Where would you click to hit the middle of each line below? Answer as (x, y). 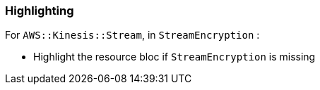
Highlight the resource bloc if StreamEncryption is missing (174, 57)
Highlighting (40, 11)
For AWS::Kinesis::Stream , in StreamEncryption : (132, 35)
